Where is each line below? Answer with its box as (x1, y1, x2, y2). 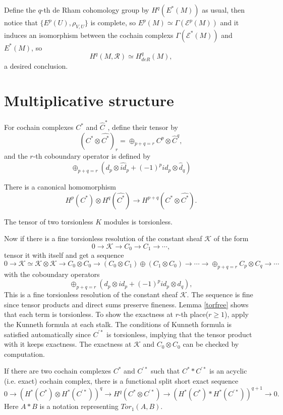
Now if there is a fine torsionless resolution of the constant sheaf (4, 233, 202, 244)
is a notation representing (39, 401, 119, 411)
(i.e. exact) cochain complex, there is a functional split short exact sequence (4, 376, 239, 386)
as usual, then (202, 5, 245, 15)
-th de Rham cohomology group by (41, 5, 149, 15)
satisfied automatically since (4, 329, 91, 339)
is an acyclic (209, 365, 247, 376)
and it (220, 17, 239, 27)
